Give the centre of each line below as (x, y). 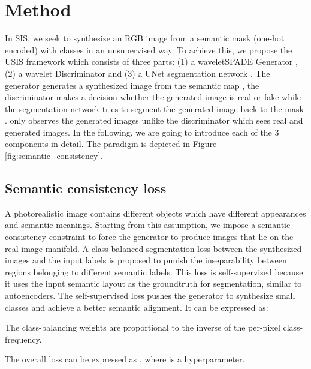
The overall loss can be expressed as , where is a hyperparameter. (125, 359)
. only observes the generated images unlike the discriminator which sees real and (154, 120)
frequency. (23, 339)
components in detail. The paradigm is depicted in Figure (111, 144)
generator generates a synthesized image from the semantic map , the (132, 85)
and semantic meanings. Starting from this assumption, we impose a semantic (148, 225)
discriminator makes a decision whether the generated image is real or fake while (153, 97)
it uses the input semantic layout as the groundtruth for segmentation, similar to (153, 283)
